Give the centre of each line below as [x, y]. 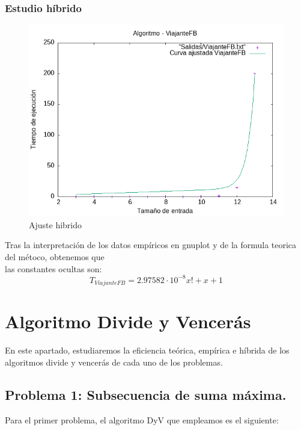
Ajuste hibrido [56, 224]
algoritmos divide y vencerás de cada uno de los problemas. [114, 362]
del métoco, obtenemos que [55, 257]
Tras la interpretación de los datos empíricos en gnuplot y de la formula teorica [151, 245]
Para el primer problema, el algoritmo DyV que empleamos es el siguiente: [142, 419]
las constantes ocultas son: [53, 268]
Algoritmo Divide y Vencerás [128, 321]
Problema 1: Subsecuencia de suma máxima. [146, 394]
